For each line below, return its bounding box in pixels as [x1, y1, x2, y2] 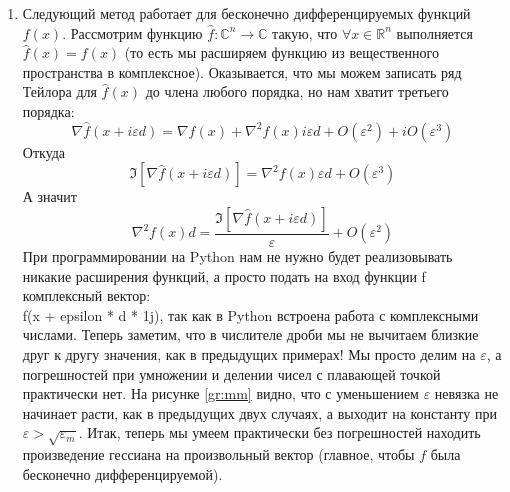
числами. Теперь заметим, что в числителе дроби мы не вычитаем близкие [22, 324, 479, 345]
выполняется [396, 22, 473, 43]
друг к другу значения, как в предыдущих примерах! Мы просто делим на [22, 343, 476, 364]
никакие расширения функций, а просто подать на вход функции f [22, 265, 426, 286]
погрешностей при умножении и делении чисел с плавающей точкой [22, 363, 441, 384]
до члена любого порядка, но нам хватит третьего [145, 81, 449, 102]
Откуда [22, 141, 66, 162]
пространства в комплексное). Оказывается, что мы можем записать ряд [22, 61, 462, 82]
